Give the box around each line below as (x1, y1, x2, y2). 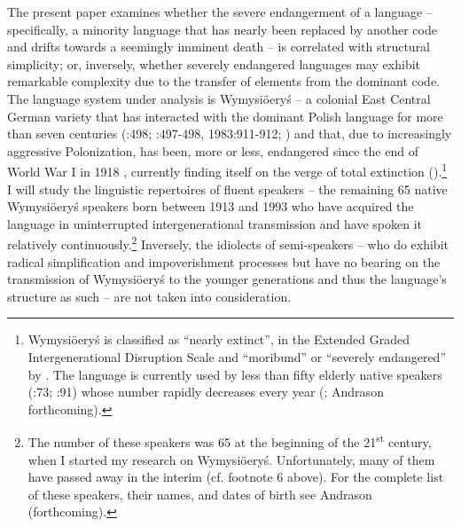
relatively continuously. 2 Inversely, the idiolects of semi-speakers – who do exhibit (7, 232, 449, 254)
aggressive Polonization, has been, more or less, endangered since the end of (7, 141, 418, 160)
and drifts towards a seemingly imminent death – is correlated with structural (7, 37, 431, 56)
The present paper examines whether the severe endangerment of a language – (7, 3, 433, 20)
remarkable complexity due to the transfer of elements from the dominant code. (7, 72, 440, 90)
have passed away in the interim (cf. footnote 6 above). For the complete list (27, 468, 444, 486)
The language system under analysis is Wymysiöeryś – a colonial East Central (7, 89, 431, 107)
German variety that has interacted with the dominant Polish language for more (7, 106, 443, 125)
